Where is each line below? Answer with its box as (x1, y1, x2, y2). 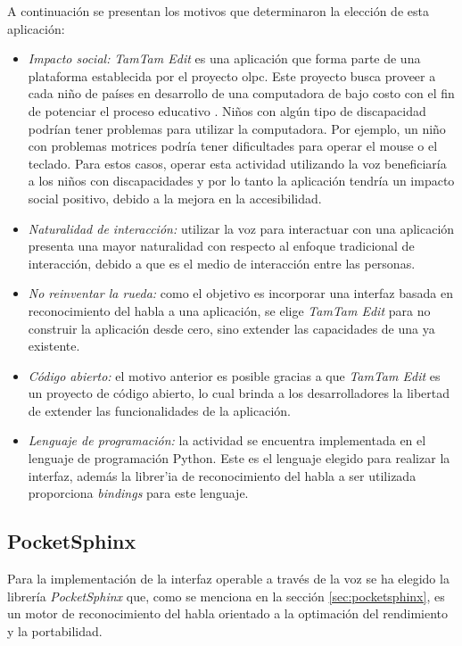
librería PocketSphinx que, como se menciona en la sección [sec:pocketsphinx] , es (7, 586, 445, 605)
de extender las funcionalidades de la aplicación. (28, 401, 292, 419)
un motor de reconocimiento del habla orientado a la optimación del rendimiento (7, 604, 449, 623)
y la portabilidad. (7, 621, 103, 640)
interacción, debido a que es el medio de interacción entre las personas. (28, 253, 416, 272)
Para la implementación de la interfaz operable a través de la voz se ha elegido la (7, 569, 450, 588)
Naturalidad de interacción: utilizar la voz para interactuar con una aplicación (28, 219, 455, 237)
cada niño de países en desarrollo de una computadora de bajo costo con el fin (28, 84, 455, 103)
